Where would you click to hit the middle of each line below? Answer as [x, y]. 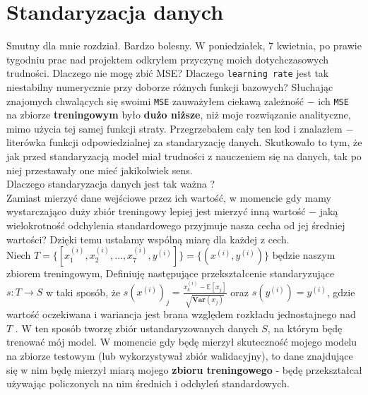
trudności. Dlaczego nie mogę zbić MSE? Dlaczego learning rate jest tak [168, 73]
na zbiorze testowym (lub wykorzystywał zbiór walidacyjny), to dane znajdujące [180, 355]
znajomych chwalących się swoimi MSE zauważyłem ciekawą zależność [155, 101]
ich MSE [333, 101]
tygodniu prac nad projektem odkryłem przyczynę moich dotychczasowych [168, 59]
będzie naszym [304, 255]
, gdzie [341, 292]
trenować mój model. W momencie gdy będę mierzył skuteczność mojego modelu [182, 342]
